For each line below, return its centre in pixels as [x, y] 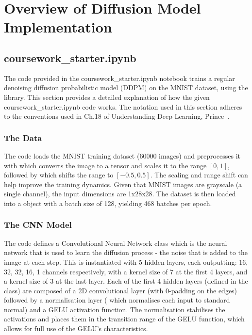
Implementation [58, 27]
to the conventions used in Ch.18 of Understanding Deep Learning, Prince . [117, 116]
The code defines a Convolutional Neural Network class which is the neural [116, 243]
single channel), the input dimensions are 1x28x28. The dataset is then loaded [120, 194]
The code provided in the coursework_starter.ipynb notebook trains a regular [119, 78]
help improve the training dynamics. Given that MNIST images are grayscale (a [123, 184]
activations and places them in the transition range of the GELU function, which [124, 319]
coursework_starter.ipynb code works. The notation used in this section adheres [123, 106]
